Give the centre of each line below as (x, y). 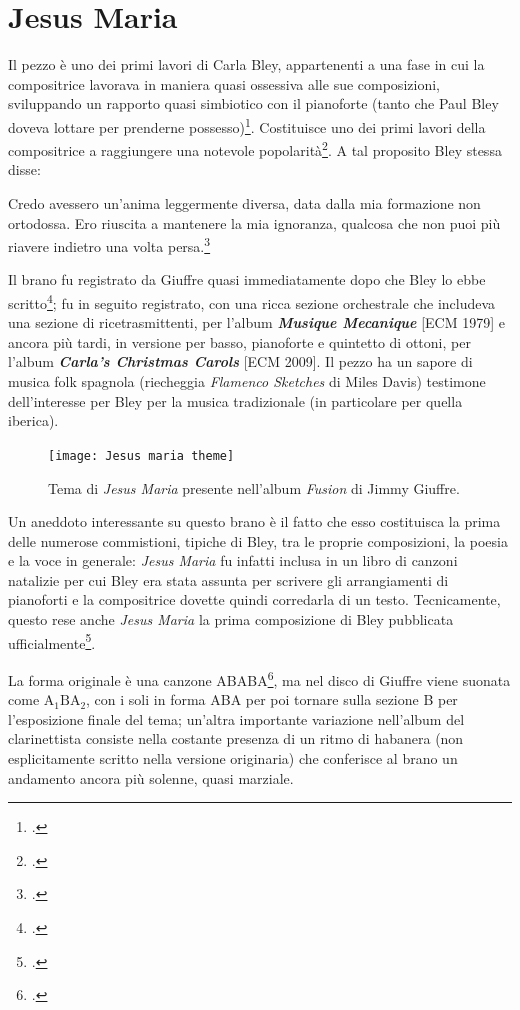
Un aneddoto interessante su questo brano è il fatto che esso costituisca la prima (254, 521)
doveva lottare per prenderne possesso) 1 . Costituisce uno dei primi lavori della (247, 125)
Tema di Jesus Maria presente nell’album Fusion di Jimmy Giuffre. (254, 487)
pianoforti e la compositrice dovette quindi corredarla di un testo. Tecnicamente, (254, 599)
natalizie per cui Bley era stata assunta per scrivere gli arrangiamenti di (228, 579)
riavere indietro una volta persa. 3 (109, 244)
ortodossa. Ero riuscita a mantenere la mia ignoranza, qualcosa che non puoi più (254, 222)
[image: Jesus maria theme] (141, 455)
